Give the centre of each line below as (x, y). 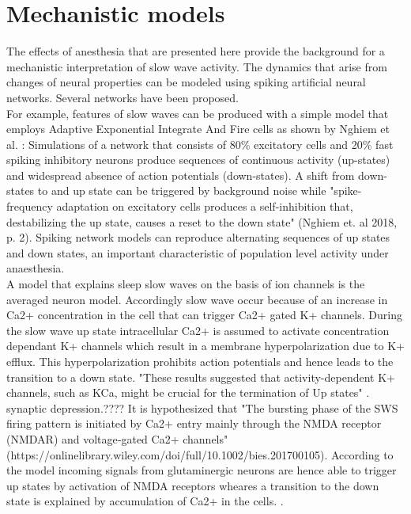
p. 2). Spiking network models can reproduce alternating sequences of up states (198, 237)
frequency (30, 206)
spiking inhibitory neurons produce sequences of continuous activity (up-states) (198, 160)
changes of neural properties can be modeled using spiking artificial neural (186, 82)
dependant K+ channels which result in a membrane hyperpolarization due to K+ (205, 346)
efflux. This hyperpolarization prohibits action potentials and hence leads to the (200, 361)
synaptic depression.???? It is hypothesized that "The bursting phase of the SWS (202, 407)
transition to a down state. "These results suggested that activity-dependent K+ (201, 377)
